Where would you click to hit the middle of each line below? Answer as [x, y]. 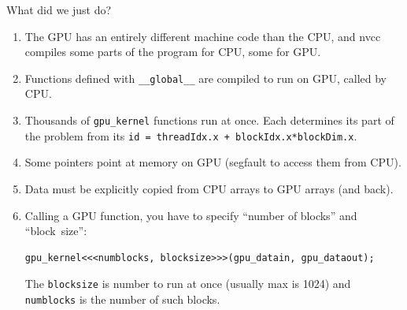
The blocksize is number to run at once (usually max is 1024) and [188, 284]
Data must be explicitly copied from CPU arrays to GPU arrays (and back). [209, 188]
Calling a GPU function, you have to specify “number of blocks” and [191, 215]
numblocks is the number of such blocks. [122, 299]
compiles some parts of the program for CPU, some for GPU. [173, 52]
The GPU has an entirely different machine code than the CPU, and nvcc [203, 36]
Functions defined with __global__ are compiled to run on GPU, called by [206, 78]
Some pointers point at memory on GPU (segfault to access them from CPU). [213, 162]
